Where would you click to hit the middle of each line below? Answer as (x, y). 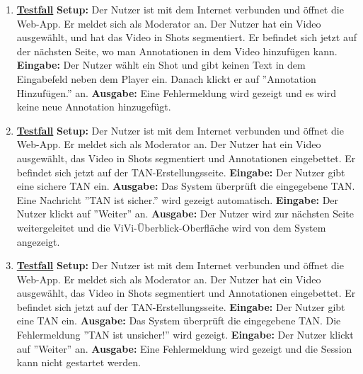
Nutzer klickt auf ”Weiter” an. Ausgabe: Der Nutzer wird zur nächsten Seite (185, 214)
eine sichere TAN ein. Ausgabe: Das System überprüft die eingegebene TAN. (186, 186)
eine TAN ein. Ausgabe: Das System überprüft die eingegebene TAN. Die (179, 321)
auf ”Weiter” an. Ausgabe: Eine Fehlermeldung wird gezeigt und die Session (184, 348)
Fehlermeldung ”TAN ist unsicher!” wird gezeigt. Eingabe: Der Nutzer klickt (185, 335)
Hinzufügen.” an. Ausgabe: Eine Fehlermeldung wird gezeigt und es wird (177, 92)
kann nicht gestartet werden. (79, 362)
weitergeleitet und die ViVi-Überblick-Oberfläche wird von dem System (171, 227)
